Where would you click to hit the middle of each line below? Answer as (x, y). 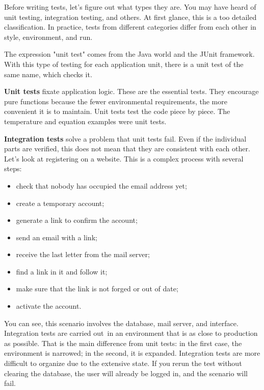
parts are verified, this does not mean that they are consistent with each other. (127, 148)
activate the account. (49, 306)
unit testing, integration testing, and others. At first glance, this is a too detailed (130, 17)
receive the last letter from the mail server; (83, 254)
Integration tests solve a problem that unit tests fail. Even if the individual (125, 138)
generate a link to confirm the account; (77, 220)
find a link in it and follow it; (62, 271)
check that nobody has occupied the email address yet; (101, 185)
